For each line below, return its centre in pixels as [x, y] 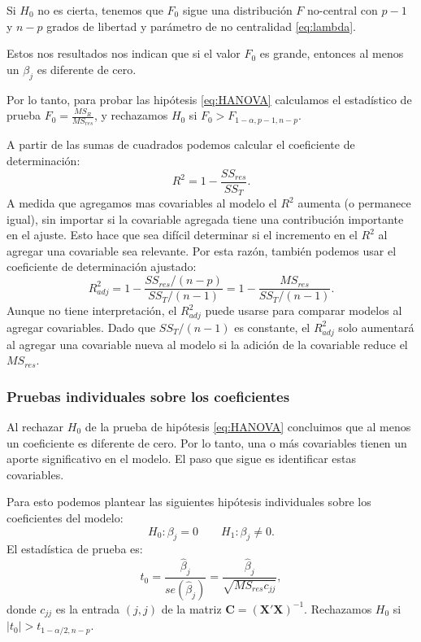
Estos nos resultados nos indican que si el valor [124, 53]
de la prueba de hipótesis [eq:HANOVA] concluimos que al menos [248, 427]
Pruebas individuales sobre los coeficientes [148, 396]
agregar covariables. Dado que [81, 327]
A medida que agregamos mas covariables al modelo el [142, 203]
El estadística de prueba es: [75, 549]
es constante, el [272, 327]
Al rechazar [35, 427]
